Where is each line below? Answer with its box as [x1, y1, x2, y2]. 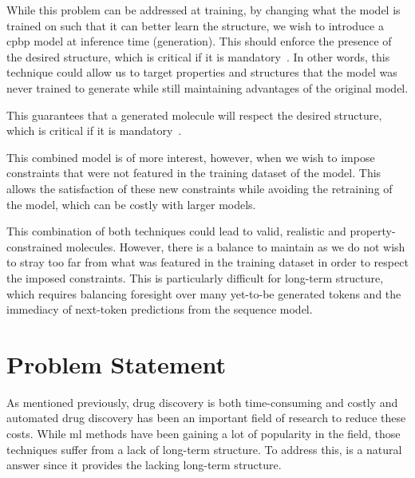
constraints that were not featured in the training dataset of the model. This [6, 164, 381, 181]
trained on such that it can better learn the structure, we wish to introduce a [6, 17, 384, 34]
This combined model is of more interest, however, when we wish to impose [6, 148, 375, 165]
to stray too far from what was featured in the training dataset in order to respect [6, 254, 409, 271]
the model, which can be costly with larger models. [6, 196, 256, 212]
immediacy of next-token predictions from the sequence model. [6, 301, 313, 318]
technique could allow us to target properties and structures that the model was [6, 64, 397, 81]
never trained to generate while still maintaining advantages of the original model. [6, 79, 409, 96]
